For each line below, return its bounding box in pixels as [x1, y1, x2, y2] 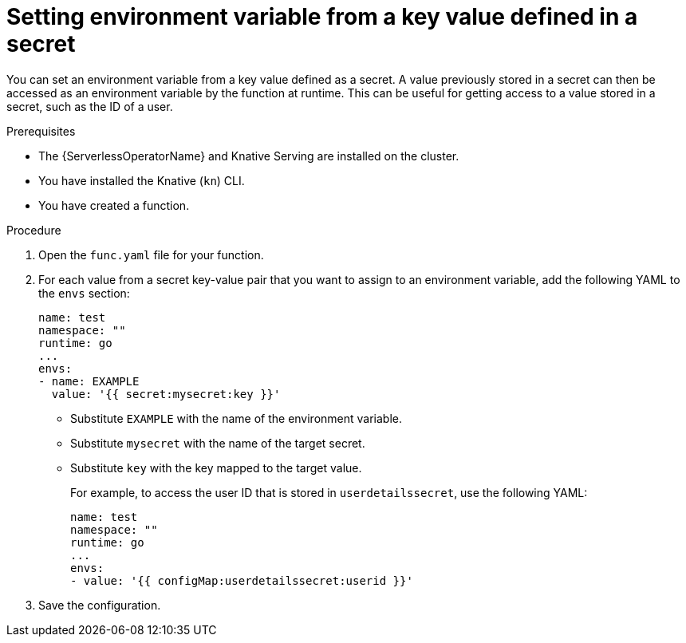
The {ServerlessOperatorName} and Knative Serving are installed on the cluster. [38, 148, 459, 163]
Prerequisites [6, 124, 76, 138]
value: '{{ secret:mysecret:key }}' [51, 387, 281, 400]
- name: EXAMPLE [38, 374, 140, 388]
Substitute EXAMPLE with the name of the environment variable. [70, 411, 403, 425]
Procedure [6, 223, 61, 237]
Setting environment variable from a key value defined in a [6, 3, 638, 30]
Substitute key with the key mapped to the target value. [70, 460, 362, 475]
